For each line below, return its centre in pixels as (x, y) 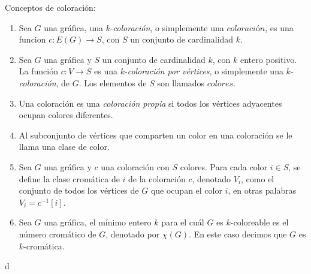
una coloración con (135, 166)
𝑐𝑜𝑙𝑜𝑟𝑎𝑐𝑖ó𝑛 (246, 28)
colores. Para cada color (224, 166)
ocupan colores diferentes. (66, 115)
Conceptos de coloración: (50, 7)
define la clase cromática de (69, 178)
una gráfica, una (73, 27)
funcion (32, 39)
